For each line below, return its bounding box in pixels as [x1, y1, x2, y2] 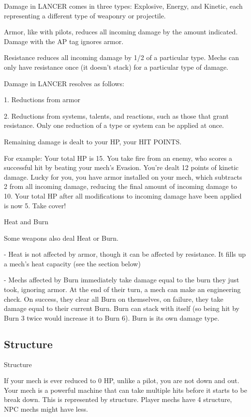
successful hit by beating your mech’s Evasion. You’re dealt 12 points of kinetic [4, 162, 239, 172]
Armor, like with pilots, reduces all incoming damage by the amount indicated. [4, 27, 238, 37]
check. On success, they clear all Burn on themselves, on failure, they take [4, 293, 223, 304]
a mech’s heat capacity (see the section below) [4, 258, 141, 268]
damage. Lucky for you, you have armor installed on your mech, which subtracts [4, 171, 242, 182]
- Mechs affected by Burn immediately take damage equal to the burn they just [4, 275, 239, 285]
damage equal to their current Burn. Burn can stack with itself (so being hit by [4, 303, 239, 313]
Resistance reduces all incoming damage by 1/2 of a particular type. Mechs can [4, 52, 239, 62]
